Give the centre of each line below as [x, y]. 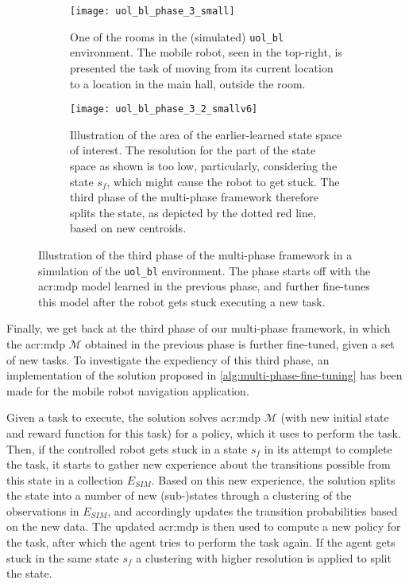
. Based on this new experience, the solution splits [273, 479]
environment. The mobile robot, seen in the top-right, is [206, 52]
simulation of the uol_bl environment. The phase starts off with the [204, 270]
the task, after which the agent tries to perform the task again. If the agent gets [201, 542]
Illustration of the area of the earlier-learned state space [206, 134]
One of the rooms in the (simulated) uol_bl [177, 36]
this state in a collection [65, 479]
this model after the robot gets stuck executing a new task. [182, 301]
